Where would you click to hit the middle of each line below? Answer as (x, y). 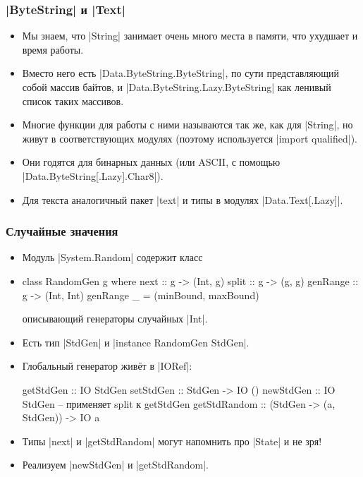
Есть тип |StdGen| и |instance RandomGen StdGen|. (136, 342)
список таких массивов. (73, 101)
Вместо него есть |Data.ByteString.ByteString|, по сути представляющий (180, 73)
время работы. (53, 49)
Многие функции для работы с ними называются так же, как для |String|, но (187, 125)
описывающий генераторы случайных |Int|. (115, 319)
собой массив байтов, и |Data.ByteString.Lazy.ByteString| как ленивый (177, 87)
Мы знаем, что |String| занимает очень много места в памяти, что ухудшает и (190, 36)
